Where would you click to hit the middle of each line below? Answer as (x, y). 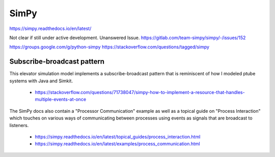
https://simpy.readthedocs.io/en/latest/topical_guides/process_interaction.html (118, 137)
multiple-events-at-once (61, 100)
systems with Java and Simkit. (41, 81)
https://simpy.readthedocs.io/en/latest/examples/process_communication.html (118, 144)
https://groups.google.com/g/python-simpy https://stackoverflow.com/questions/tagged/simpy (109, 47)
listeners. (19, 125)
